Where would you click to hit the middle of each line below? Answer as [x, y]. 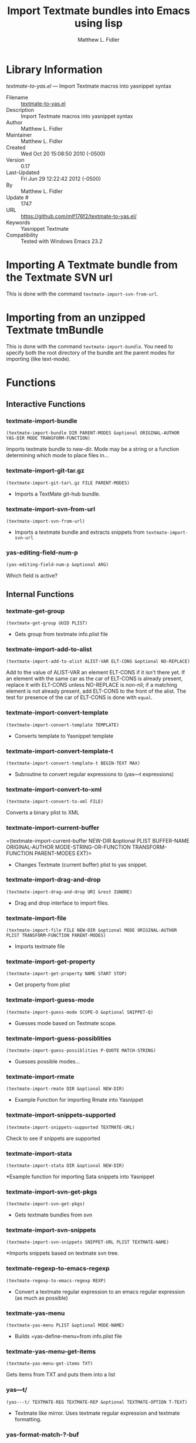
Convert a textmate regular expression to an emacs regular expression [100, 1291]
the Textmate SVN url [59, 277]
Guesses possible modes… [47, 1061]
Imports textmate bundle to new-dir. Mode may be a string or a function [93, 449]
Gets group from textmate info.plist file [61, 634]
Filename [17, 97]
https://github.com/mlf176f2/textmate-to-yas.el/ [79, 216]
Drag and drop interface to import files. [62, 903]
